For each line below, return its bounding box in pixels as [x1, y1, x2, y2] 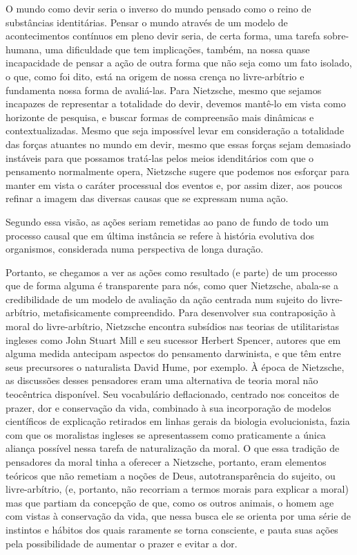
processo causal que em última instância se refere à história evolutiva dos [6, 228, 315, 242]
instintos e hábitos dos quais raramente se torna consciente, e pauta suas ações [6, 522, 338, 536]
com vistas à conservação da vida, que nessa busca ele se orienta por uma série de [6, 509, 351, 523]
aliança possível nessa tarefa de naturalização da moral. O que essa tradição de [6, 441, 340, 455]
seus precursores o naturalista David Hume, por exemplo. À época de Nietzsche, [6, 359, 345, 374]
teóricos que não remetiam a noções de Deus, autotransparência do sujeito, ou [6, 468, 336, 482]
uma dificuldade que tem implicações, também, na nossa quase [45, 42, 310, 56]
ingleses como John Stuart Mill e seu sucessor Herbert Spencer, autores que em [6, 332, 341, 347]
